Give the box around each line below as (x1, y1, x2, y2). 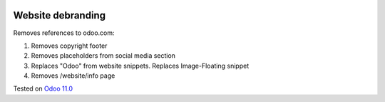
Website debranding (13, 9, 106, 21)
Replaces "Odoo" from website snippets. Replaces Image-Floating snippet (31, 61, 250, 70)
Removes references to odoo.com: (13, 29, 115, 37)
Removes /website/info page (31, 71, 115, 80)
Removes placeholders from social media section (31, 51, 176, 60)
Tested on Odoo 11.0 (13, 84, 73, 93)
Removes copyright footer (31, 41, 108, 50)
